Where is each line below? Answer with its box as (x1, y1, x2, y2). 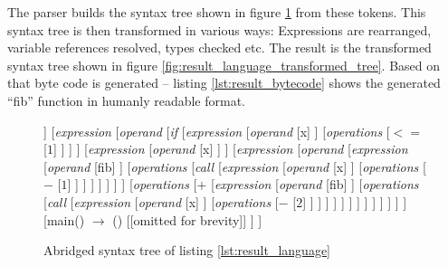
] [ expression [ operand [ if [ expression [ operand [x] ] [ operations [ (43, 121, 390, 140)
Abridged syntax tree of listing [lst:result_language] (43, 241, 331, 260)
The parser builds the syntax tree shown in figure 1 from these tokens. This (7, 3, 426, 21)
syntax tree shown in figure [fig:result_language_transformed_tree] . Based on (7, 55, 441, 74)
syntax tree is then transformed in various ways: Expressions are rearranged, (7, 20, 432, 39)
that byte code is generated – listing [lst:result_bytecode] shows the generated (7, 73, 441, 92)
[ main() (43, 210, 85, 229)
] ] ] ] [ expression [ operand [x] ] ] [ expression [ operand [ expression (52, 139, 408, 158)
